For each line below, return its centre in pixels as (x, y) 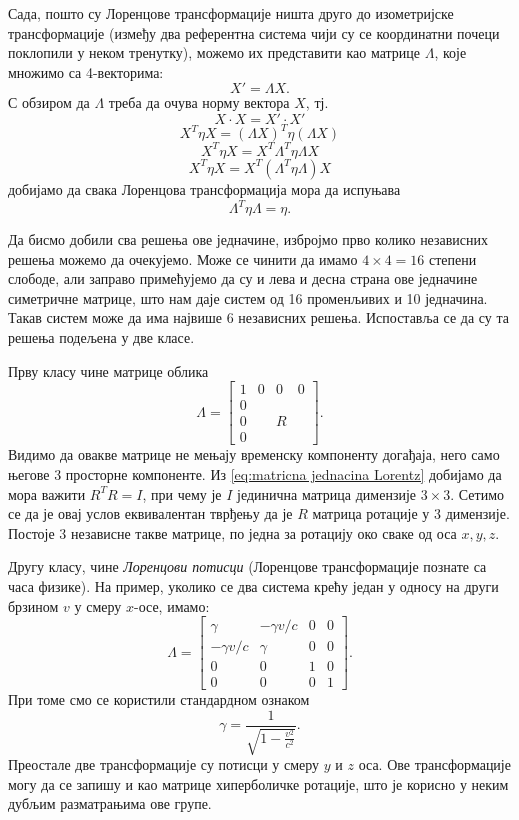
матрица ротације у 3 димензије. (411, 513)
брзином (33, 605)
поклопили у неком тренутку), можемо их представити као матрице (214, 52)
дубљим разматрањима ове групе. (110, 803)
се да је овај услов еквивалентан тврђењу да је (150, 513)
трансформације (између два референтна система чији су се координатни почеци (254, 32)
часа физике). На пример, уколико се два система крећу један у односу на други (253, 585)
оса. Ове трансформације (434, 764)
